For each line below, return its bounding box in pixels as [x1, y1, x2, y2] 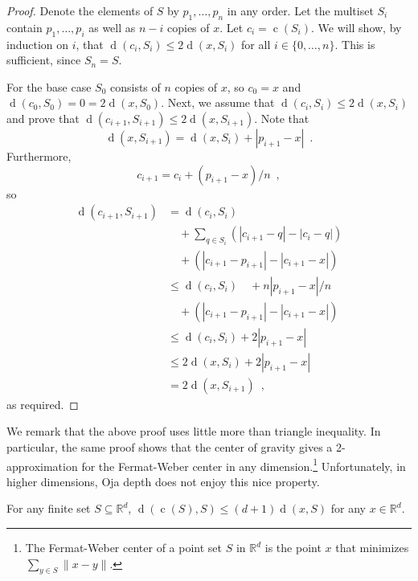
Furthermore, [6, 147, 72, 164]
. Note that [254, 109, 309, 126]
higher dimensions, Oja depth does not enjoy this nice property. [6, 473, 320, 489]
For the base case [6, 78, 92, 95]
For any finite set [6, 500, 91, 517]
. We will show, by [310, 18, 402, 35]
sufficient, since [6, 51, 81, 68]
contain [6, 18, 43, 35]
